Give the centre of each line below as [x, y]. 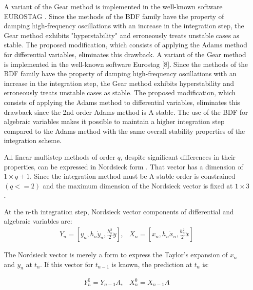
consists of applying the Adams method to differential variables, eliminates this [122, 102]
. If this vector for [67, 264]
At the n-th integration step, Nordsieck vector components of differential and [119, 211]
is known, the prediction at [152, 264]
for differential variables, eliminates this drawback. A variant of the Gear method [125, 54]
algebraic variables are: [38, 221]
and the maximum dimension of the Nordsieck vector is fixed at [138, 185]
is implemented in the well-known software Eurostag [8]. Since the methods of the [126, 64]
